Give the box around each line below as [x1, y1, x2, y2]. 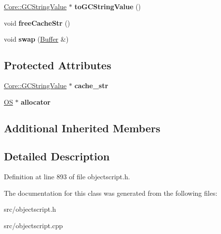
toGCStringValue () [74, 1, 141, 11]
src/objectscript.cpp [4, 220, 63, 230]
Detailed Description [4, 149, 110, 164]
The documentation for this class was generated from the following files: [4, 187, 218, 198]
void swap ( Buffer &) [4, 34, 69, 44]
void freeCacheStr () [4, 17, 70, 28]
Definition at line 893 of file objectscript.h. [4, 172, 130, 182]
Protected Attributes [4, 58, 111, 73]
